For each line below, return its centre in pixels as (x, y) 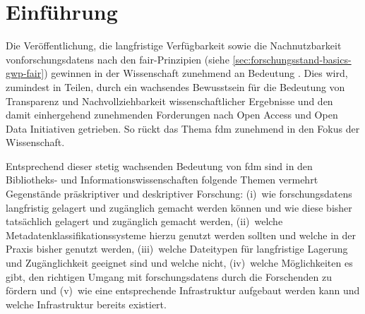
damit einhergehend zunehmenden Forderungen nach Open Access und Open (172, 115)
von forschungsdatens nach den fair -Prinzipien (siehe (118, 59)
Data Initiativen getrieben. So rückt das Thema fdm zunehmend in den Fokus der (183, 128)
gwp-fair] (25, 73)
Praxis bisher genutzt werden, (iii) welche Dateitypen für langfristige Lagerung (177, 249)
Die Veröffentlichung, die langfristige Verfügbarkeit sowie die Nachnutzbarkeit (174, 46)
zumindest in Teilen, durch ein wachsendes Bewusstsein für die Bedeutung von (175, 86)
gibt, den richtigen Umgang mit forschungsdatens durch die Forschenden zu (169, 276)
